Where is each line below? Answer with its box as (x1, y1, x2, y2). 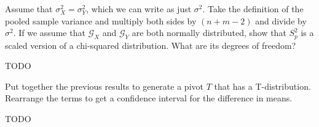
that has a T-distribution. (214, 79, 311, 92)
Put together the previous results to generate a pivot (5, 79, 203, 92)
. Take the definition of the (202, 2, 304, 15)
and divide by (255, 14, 307, 27)
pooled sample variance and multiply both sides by (5, 14, 197, 27)
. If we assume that (13, 26, 85, 39)
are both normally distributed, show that (132, 26, 286, 39)
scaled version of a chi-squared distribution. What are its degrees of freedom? (5, 38, 296, 51)
